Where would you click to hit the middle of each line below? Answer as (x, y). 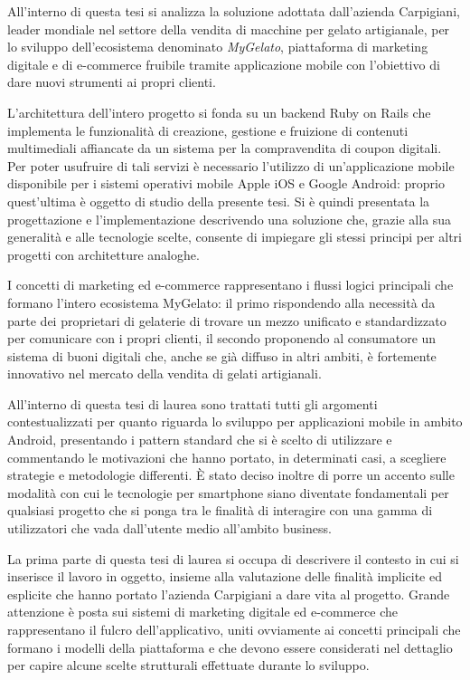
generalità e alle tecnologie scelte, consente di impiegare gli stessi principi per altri (235, 237)
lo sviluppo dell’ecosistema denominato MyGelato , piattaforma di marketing (218, 47)
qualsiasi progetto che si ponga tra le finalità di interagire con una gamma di (220, 510)
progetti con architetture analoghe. (103, 254)
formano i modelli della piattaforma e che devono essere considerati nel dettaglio (230, 647)
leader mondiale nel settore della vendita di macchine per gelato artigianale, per (229, 29)
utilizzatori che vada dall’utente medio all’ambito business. (169, 528)
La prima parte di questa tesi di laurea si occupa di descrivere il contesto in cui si (233, 558)
